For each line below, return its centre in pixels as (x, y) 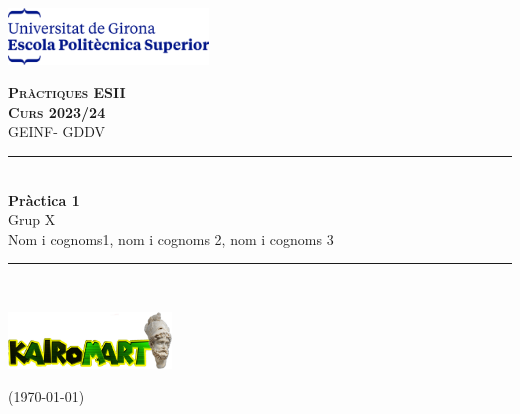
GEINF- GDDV (57, 131)
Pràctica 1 (44, 199)
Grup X (32, 219)
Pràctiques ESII (67, 92)
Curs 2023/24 (57, 111)
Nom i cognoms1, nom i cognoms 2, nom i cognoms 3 (171, 238)
